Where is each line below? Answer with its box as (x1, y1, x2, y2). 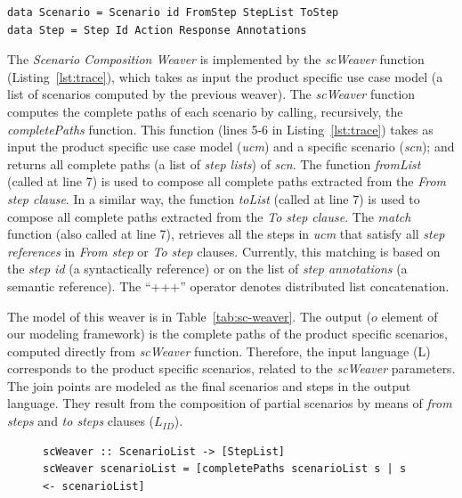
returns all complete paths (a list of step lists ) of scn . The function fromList (7, 154, 421, 173)
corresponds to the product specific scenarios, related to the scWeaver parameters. (7, 359, 456, 378)
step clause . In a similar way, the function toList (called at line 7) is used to (7, 189, 420, 208)
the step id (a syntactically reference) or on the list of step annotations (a (7, 259, 408, 278)
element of (381, 306, 438, 325)
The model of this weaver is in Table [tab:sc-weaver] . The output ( (7, 306, 372, 325)
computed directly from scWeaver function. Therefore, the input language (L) (7, 341, 431, 360)
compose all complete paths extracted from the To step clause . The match (7, 207, 411, 225)
